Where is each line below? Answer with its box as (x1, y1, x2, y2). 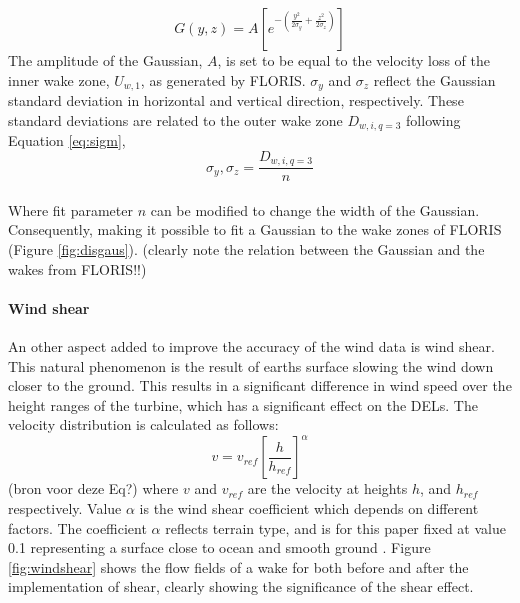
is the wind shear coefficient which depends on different (139, 498, 479, 518)
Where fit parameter (8, 199, 133, 220)
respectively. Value (8, 498, 122, 518)
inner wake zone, (8, 69, 110, 90)
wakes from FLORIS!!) (8, 258, 147, 279)
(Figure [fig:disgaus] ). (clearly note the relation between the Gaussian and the (8, 238, 485, 259)
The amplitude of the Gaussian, (8, 50, 203, 70)
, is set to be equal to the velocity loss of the (217, 50, 490, 70)
